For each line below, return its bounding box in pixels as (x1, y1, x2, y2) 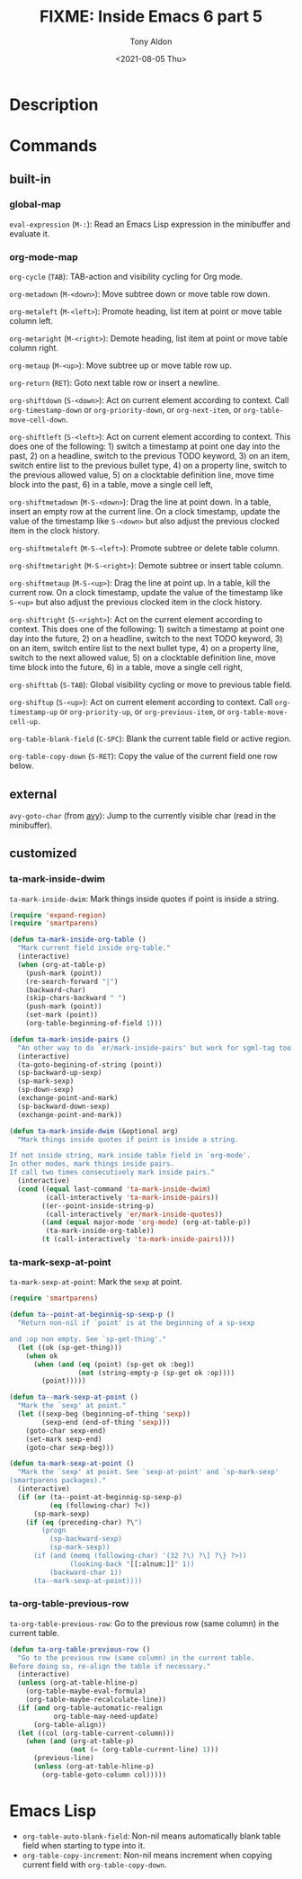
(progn (41, 1526, 67, 1535)
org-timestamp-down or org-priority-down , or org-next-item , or (9, 405, 242, 416)
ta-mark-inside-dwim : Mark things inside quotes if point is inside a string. (9, 893, 280, 904)
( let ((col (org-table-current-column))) (17, 1729, 175, 1738)
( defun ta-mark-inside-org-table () (9, 935, 147, 944)
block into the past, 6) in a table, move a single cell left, (9, 479, 214, 490)
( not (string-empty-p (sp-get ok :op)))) (77, 1368, 235, 1377)
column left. (9, 316, 54, 327)
